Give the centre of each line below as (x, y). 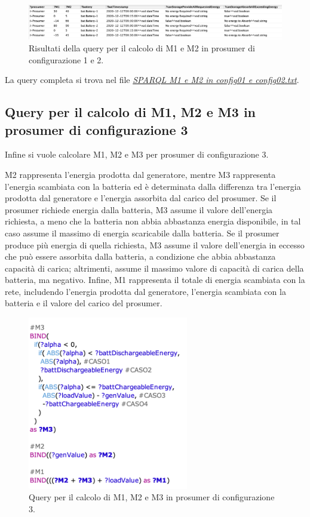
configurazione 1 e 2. (66, 59)
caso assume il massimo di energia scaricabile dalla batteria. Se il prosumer (142, 233)
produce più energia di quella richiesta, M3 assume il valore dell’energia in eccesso (155, 244)
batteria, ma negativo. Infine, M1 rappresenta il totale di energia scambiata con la (155, 280)
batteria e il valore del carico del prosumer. (84, 303)
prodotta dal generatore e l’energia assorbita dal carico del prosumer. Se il (141, 198)
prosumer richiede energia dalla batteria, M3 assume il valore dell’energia (139, 209)
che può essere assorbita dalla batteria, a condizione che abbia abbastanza (140, 256)
